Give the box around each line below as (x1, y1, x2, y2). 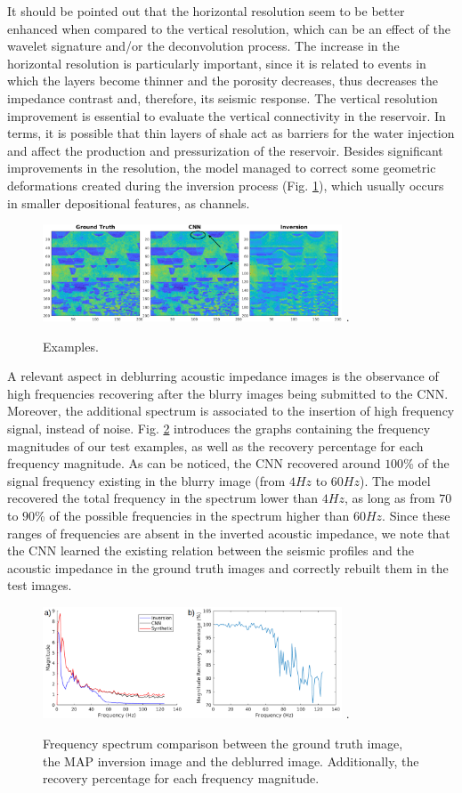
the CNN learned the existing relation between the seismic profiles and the (7, 541, 414, 560)
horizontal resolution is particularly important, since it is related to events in (7, 53, 426, 72)
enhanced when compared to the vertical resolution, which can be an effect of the (7, 19, 450, 37)
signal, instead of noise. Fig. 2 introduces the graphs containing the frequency (7, 419, 431, 438)
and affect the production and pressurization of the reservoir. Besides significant (7, 141, 443, 159)
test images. (7, 576, 72, 595)
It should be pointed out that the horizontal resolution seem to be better (7, 2, 405, 20)
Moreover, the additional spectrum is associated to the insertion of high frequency (7, 401, 455, 420)
